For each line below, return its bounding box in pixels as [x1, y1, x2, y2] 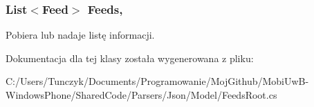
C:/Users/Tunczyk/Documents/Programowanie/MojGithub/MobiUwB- [6, 74, 309, 88]
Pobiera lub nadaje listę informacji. [6, 28, 155, 42]
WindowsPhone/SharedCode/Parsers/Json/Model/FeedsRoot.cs [6, 88, 277, 101]
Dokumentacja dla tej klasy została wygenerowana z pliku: [6, 50, 254, 65]
